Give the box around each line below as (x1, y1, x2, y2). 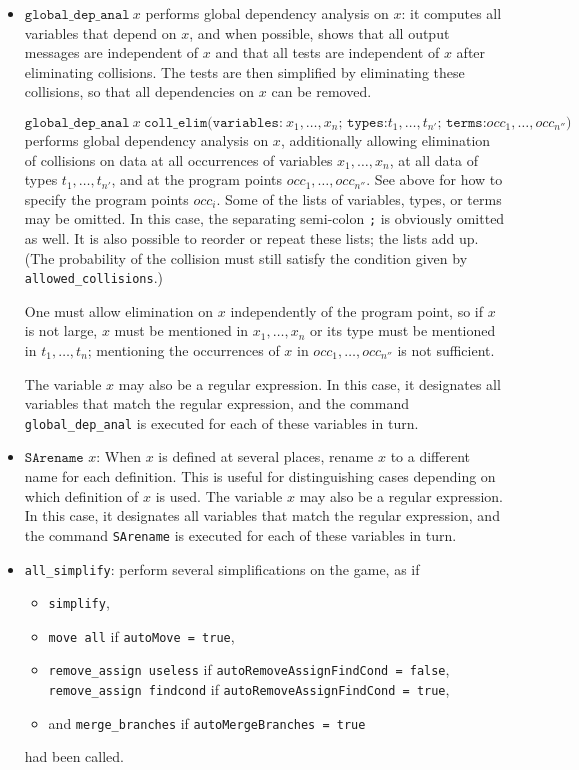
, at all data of (389, 149, 478, 170)
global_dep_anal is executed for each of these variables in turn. (24, 412, 419, 433)
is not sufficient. (397, 340, 495, 361)
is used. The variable (155, 485, 283, 506)
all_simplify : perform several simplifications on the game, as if (24, 558, 420, 579)
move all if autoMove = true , (48, 625, 235, 646)
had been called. (24, 746, 124, 767)
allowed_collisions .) (24, 267, 163, 288)
